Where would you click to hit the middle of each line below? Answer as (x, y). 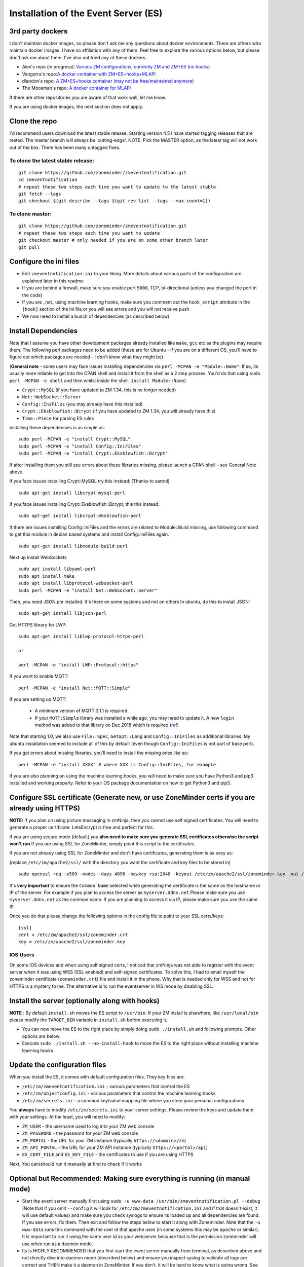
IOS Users (22, 955)
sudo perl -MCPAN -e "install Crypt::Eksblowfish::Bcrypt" (93, 453)
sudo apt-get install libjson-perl (63, 613)
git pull (29, 247)
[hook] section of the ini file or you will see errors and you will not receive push (106, 309)
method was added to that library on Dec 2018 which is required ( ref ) (107, 725)
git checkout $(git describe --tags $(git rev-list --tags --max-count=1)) (115, 201)
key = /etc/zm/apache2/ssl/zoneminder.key (72, 942)
